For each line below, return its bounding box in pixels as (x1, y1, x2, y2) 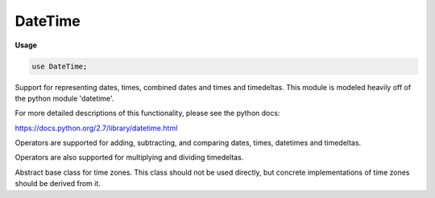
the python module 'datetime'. (14, 93, 114, 103)
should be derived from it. (14, 179, 101, 188)
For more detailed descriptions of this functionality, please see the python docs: (14, 109, 280, 118)
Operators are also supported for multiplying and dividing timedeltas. (14, 153, 244, 163)
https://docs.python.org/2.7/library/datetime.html (14, 123, 178, 133)
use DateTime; (31, 61, 88, 71)
